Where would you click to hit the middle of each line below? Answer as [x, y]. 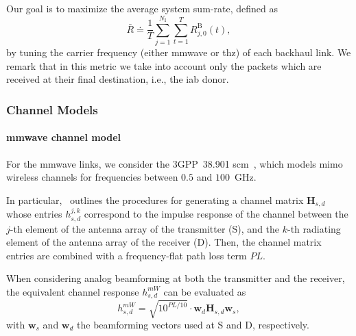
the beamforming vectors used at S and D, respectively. [193, 324]
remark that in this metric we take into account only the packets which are [164, 65]
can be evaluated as [205, 291]
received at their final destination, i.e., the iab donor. [118, 79]
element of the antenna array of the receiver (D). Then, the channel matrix [164, 242]
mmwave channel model [64, 137]
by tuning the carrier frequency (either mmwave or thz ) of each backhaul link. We [179, 52]
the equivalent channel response [73, 291]
